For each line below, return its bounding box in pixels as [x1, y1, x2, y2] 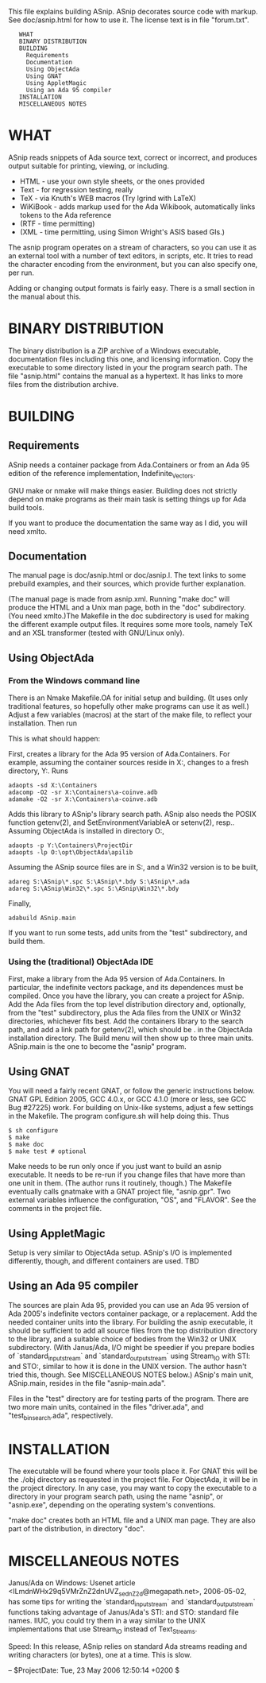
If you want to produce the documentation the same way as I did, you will [8, 518, 248, 528]
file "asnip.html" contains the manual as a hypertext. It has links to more [8, 371, 244, 381]
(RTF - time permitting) [19, 219, 95, 228]
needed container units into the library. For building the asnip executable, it [8, 1317, 253, 1326]
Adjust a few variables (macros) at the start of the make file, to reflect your [8, 710, 253, 720]
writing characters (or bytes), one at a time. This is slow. [8, 1650, 192, 1659]
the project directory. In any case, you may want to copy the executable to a [8, 1484, 257, 1493]
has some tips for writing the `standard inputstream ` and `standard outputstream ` [8, 1597, 256, 1608]
